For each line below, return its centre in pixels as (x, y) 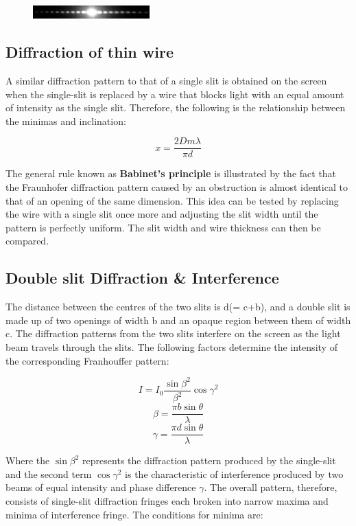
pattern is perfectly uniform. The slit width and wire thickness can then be (163, 227)
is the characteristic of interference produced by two (234, 473)
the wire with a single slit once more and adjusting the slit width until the (162, 214)
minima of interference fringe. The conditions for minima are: (134, 514)
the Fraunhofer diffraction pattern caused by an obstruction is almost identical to (177, 186)
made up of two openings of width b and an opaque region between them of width (178, 320)
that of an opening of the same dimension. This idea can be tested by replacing (172, 200)
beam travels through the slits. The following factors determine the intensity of (171, 346)
